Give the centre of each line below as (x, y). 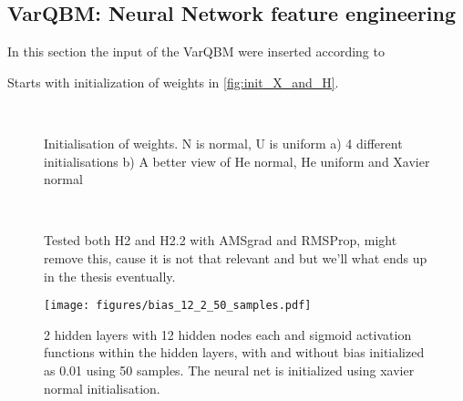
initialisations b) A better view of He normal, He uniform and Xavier (237, 161)
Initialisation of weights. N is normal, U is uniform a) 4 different (223, 143)
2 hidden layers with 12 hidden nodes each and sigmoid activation (228, 334)
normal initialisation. (102, 388)
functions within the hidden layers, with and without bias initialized (234, 352)
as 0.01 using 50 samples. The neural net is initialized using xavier (229, 370)
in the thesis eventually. (110, 276)
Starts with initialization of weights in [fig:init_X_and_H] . (173, 82)
